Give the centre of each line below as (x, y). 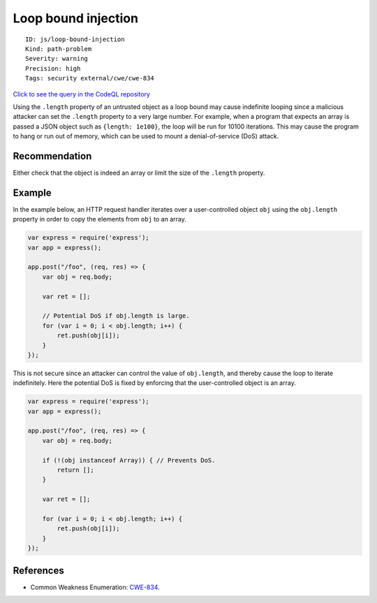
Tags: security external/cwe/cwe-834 (90, 78)
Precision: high (53, 68)
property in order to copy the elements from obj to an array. (99, 219)
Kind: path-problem (59, 49)
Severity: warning (57, 59)
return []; (75, 470)
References (38, 571)
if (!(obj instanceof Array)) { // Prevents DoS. (129, 460)
